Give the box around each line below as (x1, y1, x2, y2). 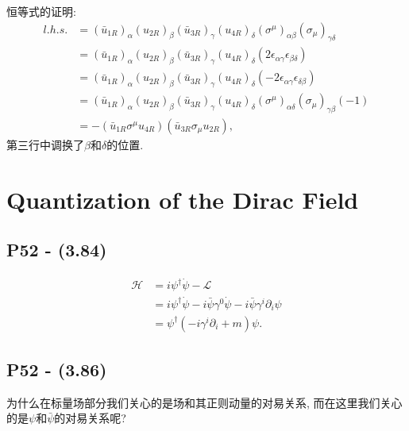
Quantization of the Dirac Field (6, 183, 359, 215)
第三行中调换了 (6, 136, 84, 152)
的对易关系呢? (54, 410, 126, 426)
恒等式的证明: (6, 3, 76, 19)
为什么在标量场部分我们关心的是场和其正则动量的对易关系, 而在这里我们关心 (6, 394, 403, 410)
